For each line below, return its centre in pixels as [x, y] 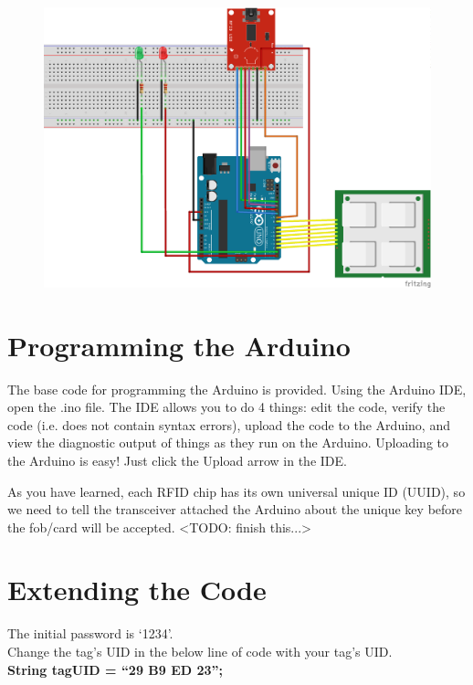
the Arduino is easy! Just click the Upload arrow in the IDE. [177, 460]
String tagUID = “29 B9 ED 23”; [116, 669]
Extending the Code [137, 590]
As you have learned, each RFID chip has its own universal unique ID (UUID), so [236, 491]
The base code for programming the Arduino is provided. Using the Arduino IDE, [237, 389]
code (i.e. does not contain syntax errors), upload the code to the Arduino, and [229, 424]
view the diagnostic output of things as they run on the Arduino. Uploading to [228, 443]
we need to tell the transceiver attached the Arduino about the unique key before [235, 509]
